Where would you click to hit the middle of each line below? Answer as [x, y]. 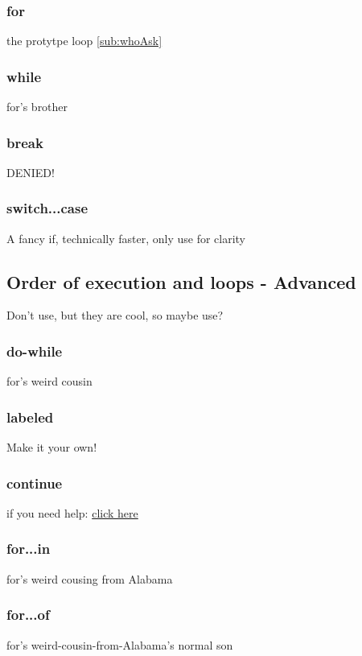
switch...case [47, 208]
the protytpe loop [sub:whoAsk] [84, 41]
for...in [29, 549]
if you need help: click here [72, 512]
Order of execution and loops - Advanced [181, 281]
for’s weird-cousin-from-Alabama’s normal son [120, 644]
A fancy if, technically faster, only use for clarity [126, 238]
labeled [30, 417]
